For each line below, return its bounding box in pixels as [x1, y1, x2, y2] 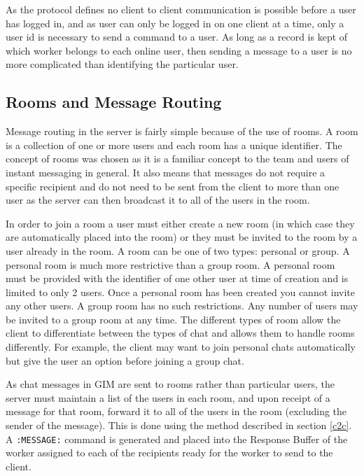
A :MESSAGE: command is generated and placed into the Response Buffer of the [6, 431, 348, 446]
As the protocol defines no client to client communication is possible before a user [6, 2, 356, 16]
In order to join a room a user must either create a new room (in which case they [6, 216, 355, 230]
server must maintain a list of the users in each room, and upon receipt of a [6, 390, 330, 405]
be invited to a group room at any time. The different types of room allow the [6, 311, 341, 326]
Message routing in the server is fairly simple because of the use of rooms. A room [6, 124, 358, 139]
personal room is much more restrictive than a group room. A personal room [6, 257, 335, 272]
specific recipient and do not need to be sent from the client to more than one [6, 178, 339, 193]
